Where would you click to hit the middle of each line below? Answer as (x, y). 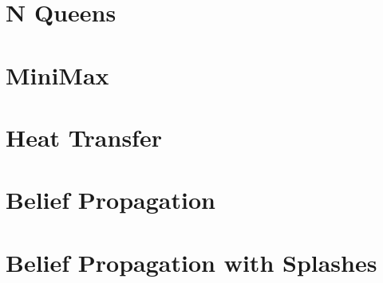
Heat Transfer (84, 137)
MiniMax (57, 75)
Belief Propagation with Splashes (191, 262)
